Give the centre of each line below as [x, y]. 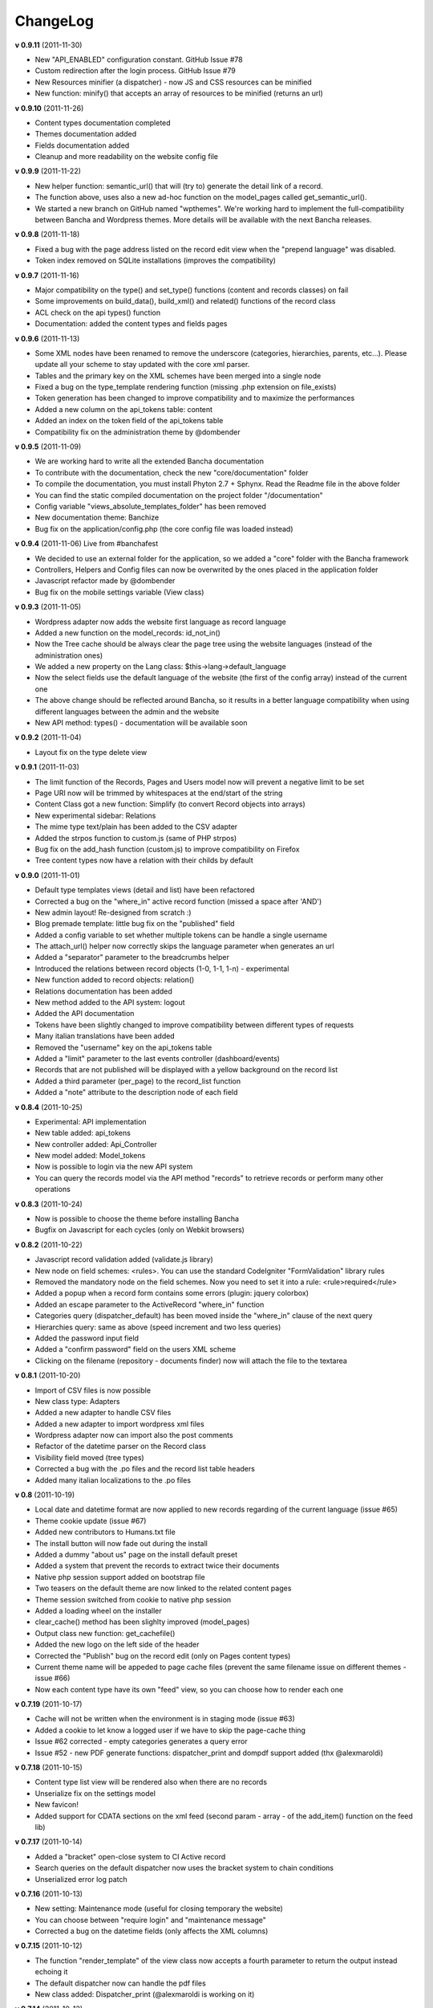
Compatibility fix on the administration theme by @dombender [138, 432]
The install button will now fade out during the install [121, 1543]
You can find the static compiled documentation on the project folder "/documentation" [179, 495]
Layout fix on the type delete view [91, 752]
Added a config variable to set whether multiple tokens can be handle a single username [181, 935]
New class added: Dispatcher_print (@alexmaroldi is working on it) [145, 1994]
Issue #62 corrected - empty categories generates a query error [141, 1741]
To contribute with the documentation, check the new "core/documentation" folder [172, 472]
